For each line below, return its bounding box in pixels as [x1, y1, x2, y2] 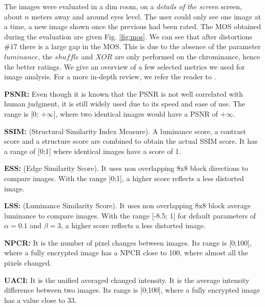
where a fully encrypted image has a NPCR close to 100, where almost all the [4, 247, 248, 258]
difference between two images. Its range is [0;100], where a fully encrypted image [4, 284, 260, 295]
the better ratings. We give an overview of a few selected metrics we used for [4, 61, 245, 72]
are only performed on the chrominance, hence [114, 51, 260, 61]
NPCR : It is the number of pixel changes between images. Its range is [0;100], [4, 237, 252, 248]
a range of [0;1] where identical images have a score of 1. [4, 145, 181, 156]
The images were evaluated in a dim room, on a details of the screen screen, [4, 1, 242, 11]
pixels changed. [4, 257, 52, 268]
